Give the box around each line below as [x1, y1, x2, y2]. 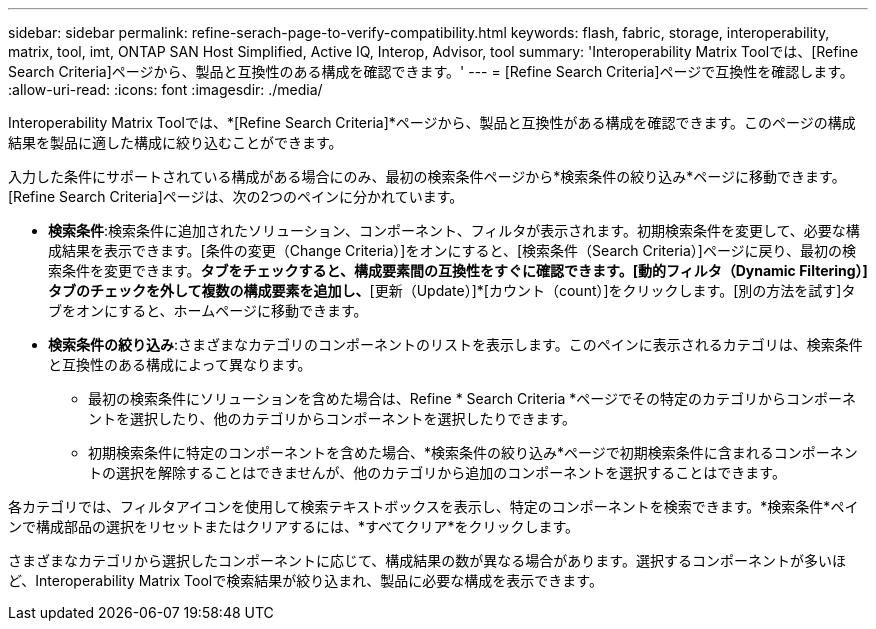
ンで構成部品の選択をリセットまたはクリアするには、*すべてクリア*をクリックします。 [8, 518, 580, 535]
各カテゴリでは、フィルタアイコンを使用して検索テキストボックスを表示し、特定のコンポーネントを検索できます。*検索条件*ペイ [8, 498, 859, 515]
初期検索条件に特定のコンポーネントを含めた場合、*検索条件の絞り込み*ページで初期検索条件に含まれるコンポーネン [88, 444, 858, 461]
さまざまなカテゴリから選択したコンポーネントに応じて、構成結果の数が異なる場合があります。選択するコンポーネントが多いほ [8, 552, 846, 569]
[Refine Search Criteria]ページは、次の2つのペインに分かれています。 [8, 188, 464, 205]
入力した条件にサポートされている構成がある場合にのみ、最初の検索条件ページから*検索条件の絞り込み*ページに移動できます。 [8, 168, 846, 185]
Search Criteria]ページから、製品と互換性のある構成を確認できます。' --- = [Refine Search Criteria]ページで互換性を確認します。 [8, 63, 854, 80]
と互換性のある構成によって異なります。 [48, 356, 312, 373]
